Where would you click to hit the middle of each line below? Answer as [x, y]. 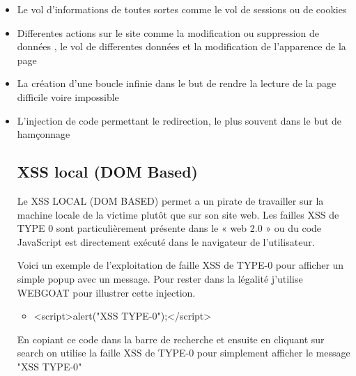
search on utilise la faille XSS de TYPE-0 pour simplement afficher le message [184, 353]
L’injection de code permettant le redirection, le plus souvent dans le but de [179, 120]
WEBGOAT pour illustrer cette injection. [106, 292]
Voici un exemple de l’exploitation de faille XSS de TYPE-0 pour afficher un [180, 265]
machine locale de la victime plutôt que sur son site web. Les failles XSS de [178, 214]
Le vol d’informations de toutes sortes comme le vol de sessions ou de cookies [182, 9]
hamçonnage [44, 134]
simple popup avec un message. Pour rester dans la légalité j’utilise [160, 278]
